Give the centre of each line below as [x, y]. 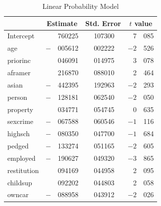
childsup [20, 182]
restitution [23, 170]
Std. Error [103, 23]
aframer [19, 72]
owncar [18, 194]
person [17, 97]
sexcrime [20, 121]
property [20, 109]
